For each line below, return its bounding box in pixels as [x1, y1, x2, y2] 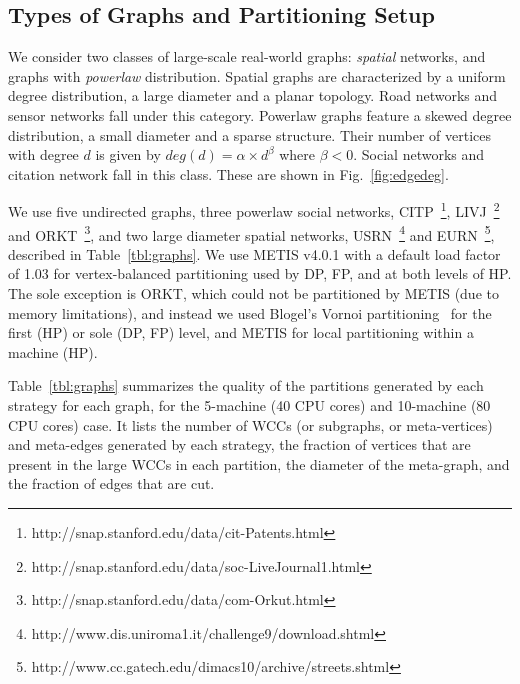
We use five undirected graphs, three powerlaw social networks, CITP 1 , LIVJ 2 [8, 198, 500, 222]
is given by [95, 144, 161, 165]
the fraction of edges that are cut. [8, 473, 215, 494]
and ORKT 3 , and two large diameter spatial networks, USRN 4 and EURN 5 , [8, 221, 495, 245]
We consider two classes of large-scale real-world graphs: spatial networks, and [8, 46, 486, 67]
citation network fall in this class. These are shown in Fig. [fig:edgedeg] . [8, 163, 449, 184]
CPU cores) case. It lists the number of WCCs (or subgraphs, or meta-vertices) [8, 414, 493, 435]
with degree [8, 144, 79, 165]
